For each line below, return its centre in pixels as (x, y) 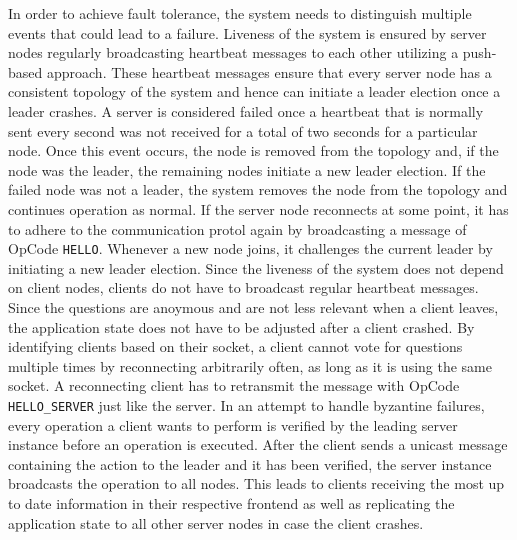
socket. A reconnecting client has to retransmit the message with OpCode (234, 385)
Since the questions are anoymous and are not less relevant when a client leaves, (253, 306)
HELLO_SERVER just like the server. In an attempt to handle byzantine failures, (246, 404)
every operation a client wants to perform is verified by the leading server (233, 424)
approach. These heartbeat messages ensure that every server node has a (269, 71)
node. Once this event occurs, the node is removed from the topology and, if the (253, 150)
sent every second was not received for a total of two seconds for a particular (243, 130)
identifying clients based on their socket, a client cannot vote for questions (235, 346)
